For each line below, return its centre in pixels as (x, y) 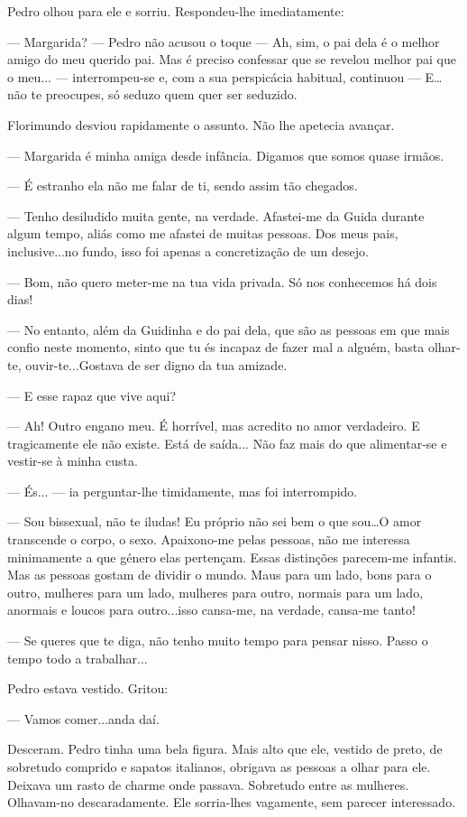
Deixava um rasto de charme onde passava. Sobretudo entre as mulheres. (208, 784)
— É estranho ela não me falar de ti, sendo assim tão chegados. (183, 186)
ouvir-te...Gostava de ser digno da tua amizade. (156, 364)
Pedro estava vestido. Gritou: (88, 688)
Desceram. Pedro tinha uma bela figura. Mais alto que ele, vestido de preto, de (225, 749)
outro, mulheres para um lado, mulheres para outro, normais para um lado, (215, 592)
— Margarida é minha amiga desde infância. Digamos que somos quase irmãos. (226, 155)
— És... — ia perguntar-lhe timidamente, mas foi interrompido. (183, 491)
